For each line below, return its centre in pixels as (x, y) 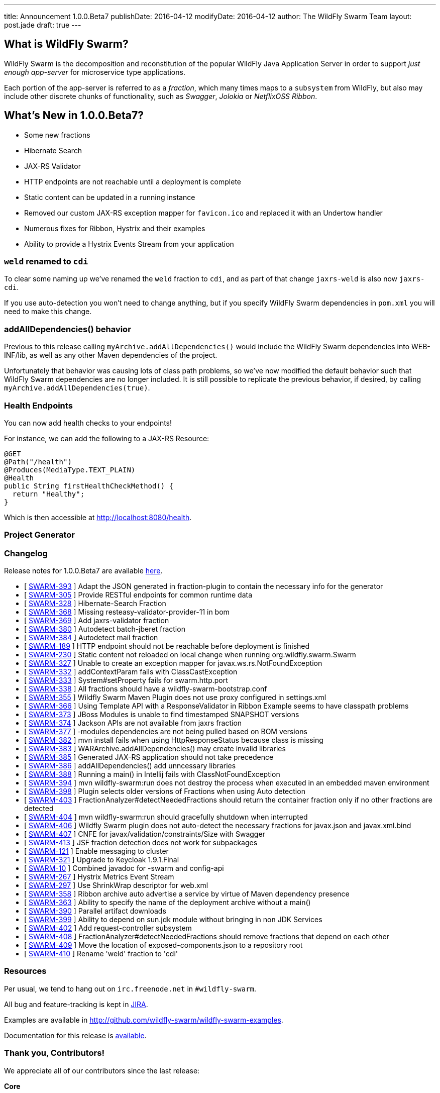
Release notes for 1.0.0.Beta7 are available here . (83, 571)
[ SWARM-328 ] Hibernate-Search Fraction (95, 604)
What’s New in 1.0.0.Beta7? (74, 116)
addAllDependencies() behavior (68, 329)
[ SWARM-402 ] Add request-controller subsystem (108, 928)
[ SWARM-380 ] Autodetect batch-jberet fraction (105, 629)
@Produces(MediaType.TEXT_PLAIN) (70, 470)
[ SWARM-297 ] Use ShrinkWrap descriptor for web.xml (116, 885)
